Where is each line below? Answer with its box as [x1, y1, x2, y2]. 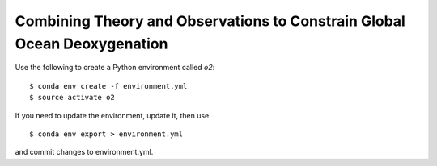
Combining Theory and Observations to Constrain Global [15, 12, 406, 30]
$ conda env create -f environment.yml [29, 81, 188, 90]
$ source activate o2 [29, 93, 115, 102]
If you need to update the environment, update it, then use [15, 110, 210, 120]
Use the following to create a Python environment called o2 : [15, 63, 215, 73]
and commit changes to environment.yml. [15, 147, 154, 157]
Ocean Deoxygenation [15, 35, 168, 52]
